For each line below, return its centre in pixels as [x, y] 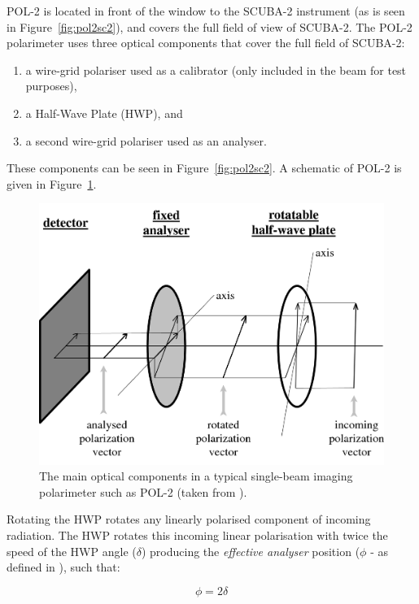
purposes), [51, 86]
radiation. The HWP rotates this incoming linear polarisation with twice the [197, 534]
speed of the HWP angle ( [72, 551]
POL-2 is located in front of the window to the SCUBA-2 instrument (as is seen [206, 11]
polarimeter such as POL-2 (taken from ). [143, 491]
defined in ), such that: [63, 567]
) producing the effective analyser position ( [251, 551]
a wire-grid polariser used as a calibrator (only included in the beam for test [216, 70]
